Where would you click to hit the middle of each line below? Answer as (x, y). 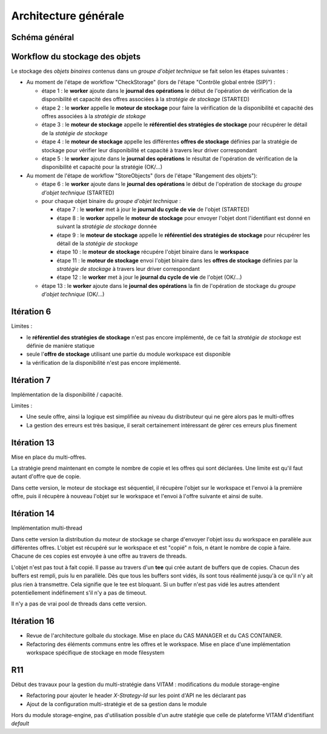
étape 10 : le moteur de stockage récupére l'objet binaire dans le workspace (153, 252)
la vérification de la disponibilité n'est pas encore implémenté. (104, 362)
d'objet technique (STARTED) (78, 192)
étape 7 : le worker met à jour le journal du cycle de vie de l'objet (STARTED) (153, 210)
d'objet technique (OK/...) (73, 295)
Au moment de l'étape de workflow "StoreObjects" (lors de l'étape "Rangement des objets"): (142, 175)
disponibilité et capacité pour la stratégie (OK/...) (102, 167)
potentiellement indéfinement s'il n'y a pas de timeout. (79, 592)
